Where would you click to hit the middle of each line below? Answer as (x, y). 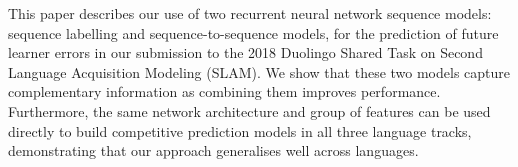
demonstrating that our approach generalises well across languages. (213, 150)
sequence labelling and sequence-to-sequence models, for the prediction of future (253, 32)
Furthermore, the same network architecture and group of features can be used (249, 110)
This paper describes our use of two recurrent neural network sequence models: (250, 13)
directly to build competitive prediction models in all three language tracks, (240, 130)
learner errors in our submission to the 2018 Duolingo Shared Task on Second (245, 52)
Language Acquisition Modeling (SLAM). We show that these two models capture (259, 71)
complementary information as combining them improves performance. (224, 91)
